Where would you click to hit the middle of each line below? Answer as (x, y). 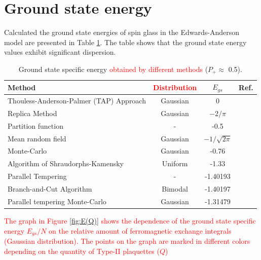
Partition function (35, 125)
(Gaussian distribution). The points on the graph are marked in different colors (127, 240)
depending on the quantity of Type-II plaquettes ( (82, 251)
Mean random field (37, 138)
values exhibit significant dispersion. (60, 52)
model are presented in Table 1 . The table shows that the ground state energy (125, 42)
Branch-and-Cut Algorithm (50, 188)
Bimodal (175, 188)
